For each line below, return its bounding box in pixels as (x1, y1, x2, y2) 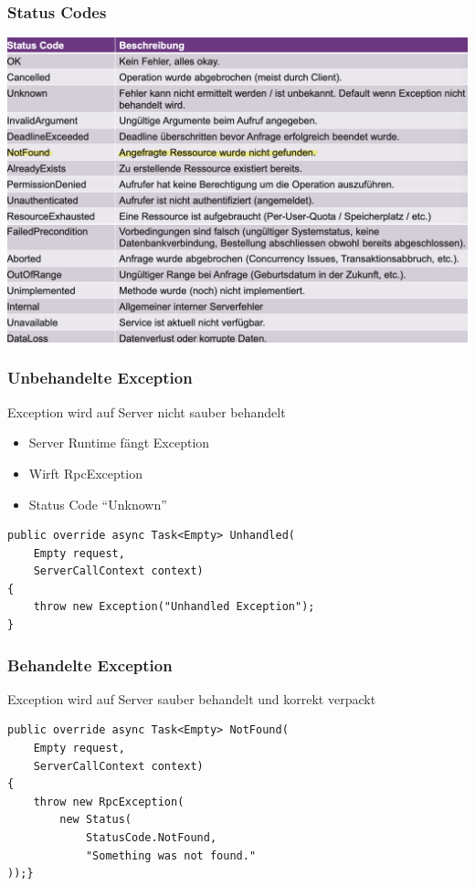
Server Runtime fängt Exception (28, 433, 210, 452)
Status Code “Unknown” (28, 494, 167, 513)
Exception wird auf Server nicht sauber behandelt (7, 402, 286, 421)
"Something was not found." (85, 849, 257, 862)
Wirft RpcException (28, 463, 142, 482)
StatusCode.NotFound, (85, 831, 217, 845)
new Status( (59, 813, 132, 827)
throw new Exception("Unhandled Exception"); (33, 600, 315, 614)
